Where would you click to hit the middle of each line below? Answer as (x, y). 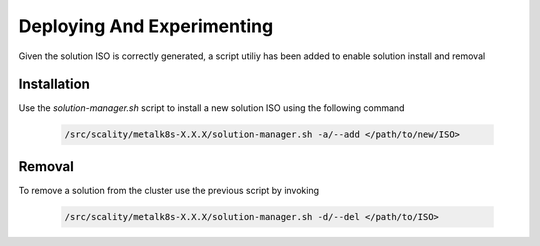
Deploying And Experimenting (146, 26)
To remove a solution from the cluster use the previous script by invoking (169, 190)
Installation (54, 84)
